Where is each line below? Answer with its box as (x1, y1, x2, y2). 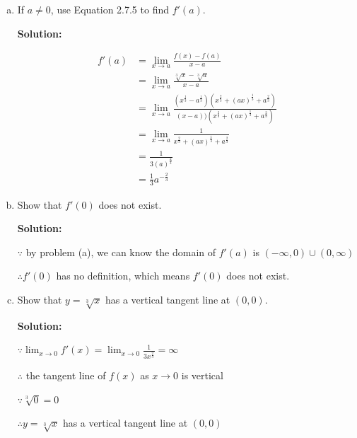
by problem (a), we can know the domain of (25, 244, 216, 259)
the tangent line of (25, 367, 106, 382)
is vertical (181, 367, 223, 382)
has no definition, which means (56, 268, 190, 283)
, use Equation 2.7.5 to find (50, 2, 169, 16)
